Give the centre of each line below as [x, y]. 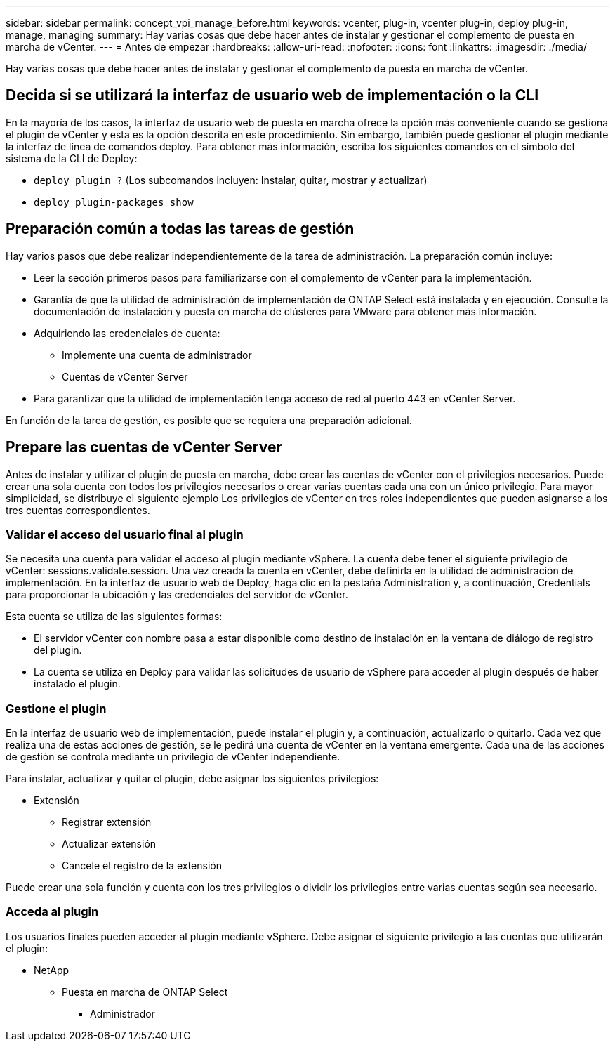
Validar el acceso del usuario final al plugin [125, 534]
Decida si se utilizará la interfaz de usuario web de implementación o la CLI [272, 96]
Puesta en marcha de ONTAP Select [145, 992]
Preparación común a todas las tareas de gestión [180, 229]
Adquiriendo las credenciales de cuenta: [127, 333]
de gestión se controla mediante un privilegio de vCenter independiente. [173, 757]
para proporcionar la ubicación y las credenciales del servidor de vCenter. [177, 595]
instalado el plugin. [77, 684]
